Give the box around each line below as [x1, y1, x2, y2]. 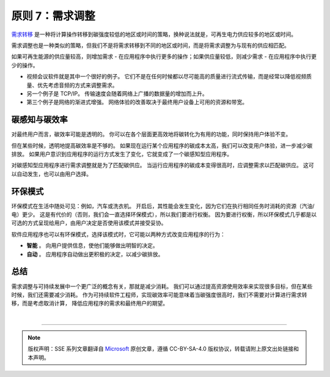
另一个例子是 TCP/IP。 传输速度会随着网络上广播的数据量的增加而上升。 [26, 89, 208, 97]
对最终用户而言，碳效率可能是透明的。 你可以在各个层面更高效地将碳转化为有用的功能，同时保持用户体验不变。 [11, 130, 291, 138]
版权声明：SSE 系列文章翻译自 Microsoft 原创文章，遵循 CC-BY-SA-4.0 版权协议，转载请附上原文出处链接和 [28, 345, 299, 353]
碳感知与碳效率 [11, 114, 68, 125]
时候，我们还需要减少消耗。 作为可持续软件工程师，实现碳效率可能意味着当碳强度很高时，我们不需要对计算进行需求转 [11, 291, 307, 298]
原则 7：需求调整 [11, 9, 95, 23]
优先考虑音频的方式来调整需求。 [37, 81, 118, 89]
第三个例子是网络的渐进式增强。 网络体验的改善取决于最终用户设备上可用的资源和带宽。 [26, 99, 248, 106]
